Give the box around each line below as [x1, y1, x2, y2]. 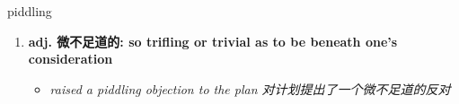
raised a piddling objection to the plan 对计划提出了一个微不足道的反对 [49, 79, 451, 98]
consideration [28, 49, 113, 68]
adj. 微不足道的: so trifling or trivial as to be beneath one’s [28, 31, 398, 50]
